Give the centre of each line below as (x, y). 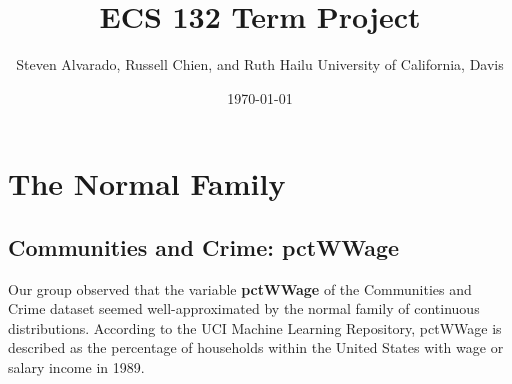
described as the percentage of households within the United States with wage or (256, 347)
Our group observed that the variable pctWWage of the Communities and (240, 288)
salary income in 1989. (76, 367)
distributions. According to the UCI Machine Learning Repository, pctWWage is (255, 327)
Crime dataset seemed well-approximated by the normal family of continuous (244, 308)
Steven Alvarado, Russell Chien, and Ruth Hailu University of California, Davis (260, 64)
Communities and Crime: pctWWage (204, 246)
